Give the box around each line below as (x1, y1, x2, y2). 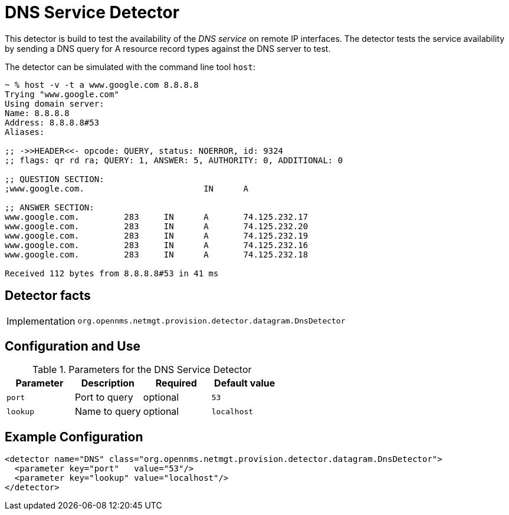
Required (155, 377, 197, 389)
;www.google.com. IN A (5, 183, 249, 193)
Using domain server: (5, 98, 104, 108)
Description (81, 377, 135, 389)
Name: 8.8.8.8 (5, 108, 70, 118)
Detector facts (5, 288, 91, 303)
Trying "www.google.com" (5, 89, 119, 99)
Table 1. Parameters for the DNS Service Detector (32, 364, 252, 376)
